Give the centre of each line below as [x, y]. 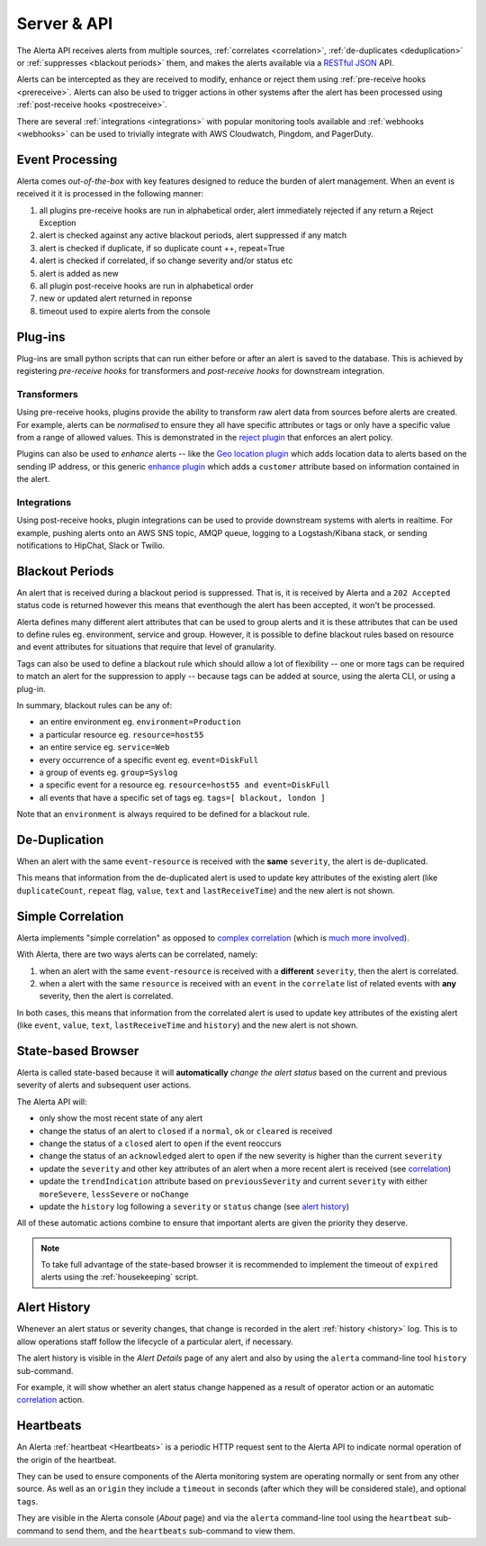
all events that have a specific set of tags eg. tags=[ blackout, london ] [182, 797]
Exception [58, 223]
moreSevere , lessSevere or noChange [114, 1194]
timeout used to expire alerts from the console [125, 311]
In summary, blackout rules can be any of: [94, 705]
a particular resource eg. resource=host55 [121, 734]
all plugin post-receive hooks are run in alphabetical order [146, 286]
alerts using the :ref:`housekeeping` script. [120, 1277]
